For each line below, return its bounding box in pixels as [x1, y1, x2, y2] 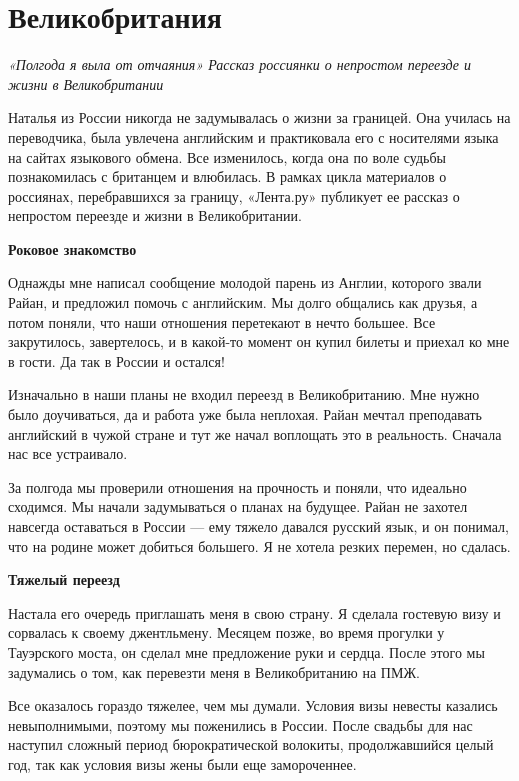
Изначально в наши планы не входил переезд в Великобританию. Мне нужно [8, 384, 480, 405]
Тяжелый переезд [8, 569, 120, 590]
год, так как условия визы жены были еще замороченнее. [8, 753, 357, 774]
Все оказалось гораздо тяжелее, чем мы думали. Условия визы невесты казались [8, 695, 498, 716]
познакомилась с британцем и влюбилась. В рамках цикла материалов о [8, 166, 447, 187]
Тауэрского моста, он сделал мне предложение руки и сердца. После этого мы [8, 641, 485, 662]
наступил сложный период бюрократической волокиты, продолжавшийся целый [8, 734, 494, 755]
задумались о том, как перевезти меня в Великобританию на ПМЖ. [8, 661, 420, 682]
